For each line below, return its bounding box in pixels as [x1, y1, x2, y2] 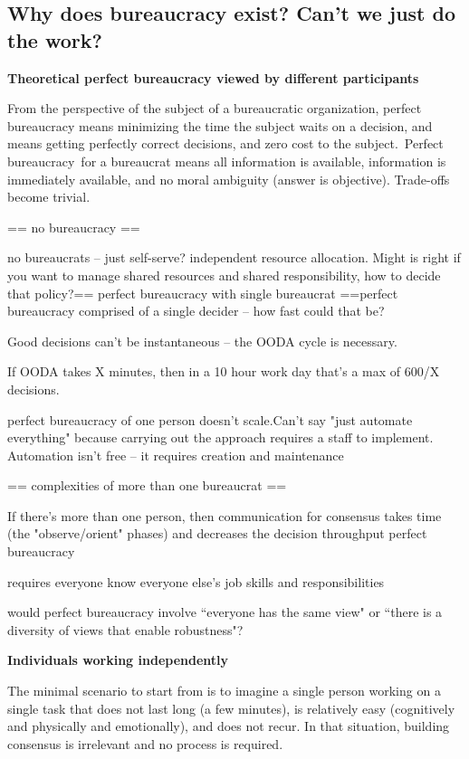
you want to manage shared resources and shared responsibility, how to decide [7, 265, 441, 284]
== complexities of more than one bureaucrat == [7, 476, 287, 495]
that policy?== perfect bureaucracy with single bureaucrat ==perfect [7, 283, 398, 302]
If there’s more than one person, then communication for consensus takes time [7, 506, 442, 525]
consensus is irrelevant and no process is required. [7, 734, 283, 753]
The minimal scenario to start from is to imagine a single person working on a [7, 681, 441, 700]
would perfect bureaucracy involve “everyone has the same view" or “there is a [7, 602, 443, 621]
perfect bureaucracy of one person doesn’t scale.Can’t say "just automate [7, 410, 413, 429]
